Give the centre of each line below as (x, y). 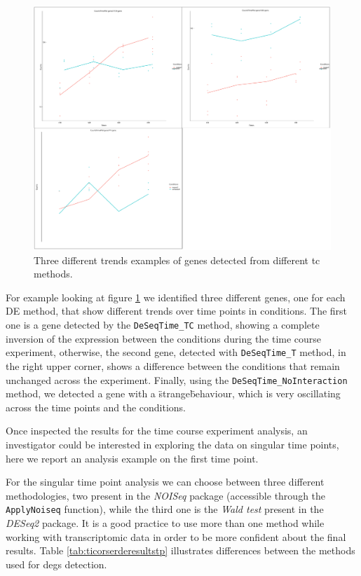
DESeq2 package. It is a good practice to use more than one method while (165, 522)
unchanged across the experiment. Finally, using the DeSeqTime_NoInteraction (177, 379)
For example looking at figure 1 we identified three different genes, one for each (176, 297)
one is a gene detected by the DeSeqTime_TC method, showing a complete (163, 325)
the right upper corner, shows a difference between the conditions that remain (173, 365)
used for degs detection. (56, 564)
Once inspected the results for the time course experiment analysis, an (157, 431)
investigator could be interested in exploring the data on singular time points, (172, 444)
